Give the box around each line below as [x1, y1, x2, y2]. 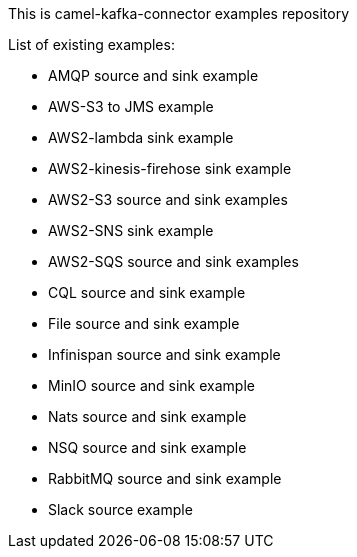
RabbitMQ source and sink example [48, 470, 282, 487]
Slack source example [48, 501, 193, 518]
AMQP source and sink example [48, 67, 259, 84]
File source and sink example [48, 315, 240, 332]
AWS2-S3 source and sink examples [48, 191, 288, 208]
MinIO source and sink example [48, 377, 255, 394]
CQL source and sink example [48, 284, 246, 301]
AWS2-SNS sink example [48, 222, 214, 239]
